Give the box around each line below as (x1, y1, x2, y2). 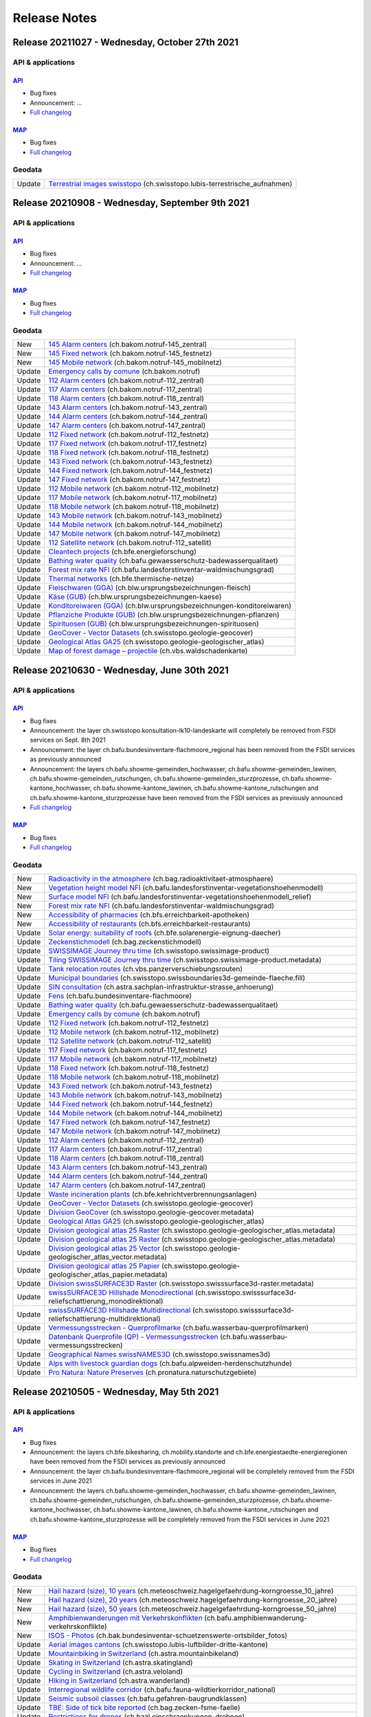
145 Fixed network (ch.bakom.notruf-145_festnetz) (48, 349, 212, 359)
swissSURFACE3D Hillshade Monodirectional (48, 1288, 194, 1297)
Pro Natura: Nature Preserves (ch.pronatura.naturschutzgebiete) (48, 1367, 257, 1377)
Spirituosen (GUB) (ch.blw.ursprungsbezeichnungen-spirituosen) (48, 619, 259, 628)
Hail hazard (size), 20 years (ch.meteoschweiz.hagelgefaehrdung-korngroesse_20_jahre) (48, 1595, 338, 1604)
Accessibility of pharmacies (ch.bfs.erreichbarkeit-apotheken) (48, 910, 250, 920)
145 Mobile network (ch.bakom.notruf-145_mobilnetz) (48, 358, 223, 367)
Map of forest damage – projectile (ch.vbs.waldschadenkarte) (48, 646, 248, 656)
